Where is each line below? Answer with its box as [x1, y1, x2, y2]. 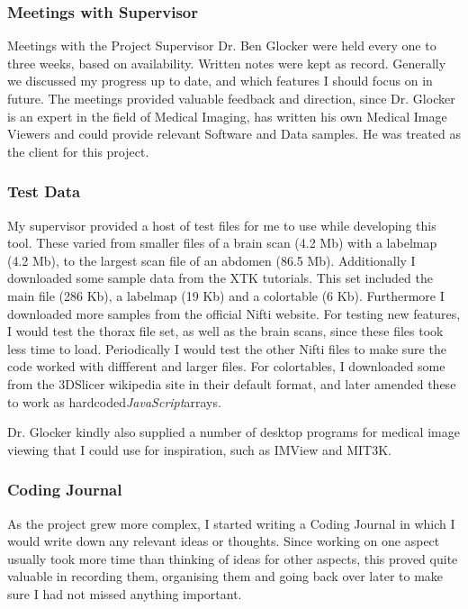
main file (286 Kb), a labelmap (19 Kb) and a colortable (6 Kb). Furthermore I [7, 286, 445, 304]
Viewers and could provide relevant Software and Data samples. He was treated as [7, 124, 461, 143]
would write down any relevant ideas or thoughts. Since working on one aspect [7, 532, 440, 550]
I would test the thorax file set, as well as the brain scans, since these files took [7, 322, 444, 341]
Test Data [7, 180, 81, 203]
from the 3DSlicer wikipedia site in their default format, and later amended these [7, 374, 456, 393]
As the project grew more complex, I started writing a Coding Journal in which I [7, 514, 455, 532]
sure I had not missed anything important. [7, 584, 242, 603]
